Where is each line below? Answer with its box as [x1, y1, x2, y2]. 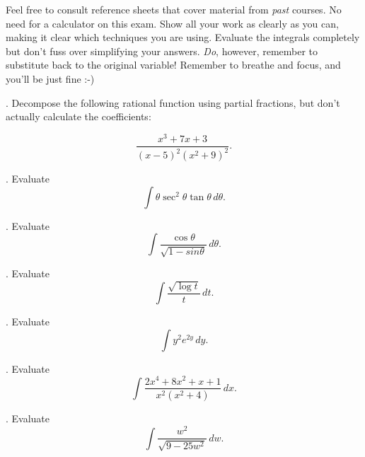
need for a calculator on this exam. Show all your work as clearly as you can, [6, 16, 339, 30]
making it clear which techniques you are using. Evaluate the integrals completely [6, 30, 360, 45]
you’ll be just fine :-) [6, 71, 95, 86]
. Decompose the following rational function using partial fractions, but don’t [6, 95, 340, 110]
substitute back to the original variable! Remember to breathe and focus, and [6, 57, 341, 72]
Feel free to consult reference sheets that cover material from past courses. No [6, 2, 342, 16]
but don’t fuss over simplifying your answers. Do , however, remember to [6, 43, 318, 58]
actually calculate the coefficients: [6, 109, 151, 124]
